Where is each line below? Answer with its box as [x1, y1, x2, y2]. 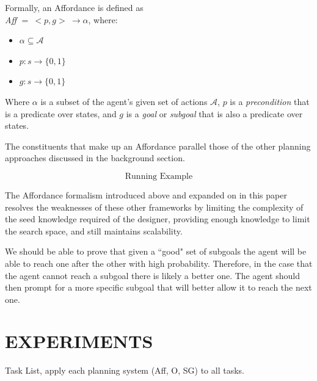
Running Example [125, 172, 193, 181]
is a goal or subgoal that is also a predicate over [126, 107, 303, 120]
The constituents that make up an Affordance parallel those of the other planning [5, 139, 311, 152]
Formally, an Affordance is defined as [5, 1, 144, 13]
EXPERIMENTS [5, 328, 153, 354]
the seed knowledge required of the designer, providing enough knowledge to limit [5, 212, 310, 225]
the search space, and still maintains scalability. [5, 224, 183, 237]
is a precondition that [230, 95, 310, 107]
